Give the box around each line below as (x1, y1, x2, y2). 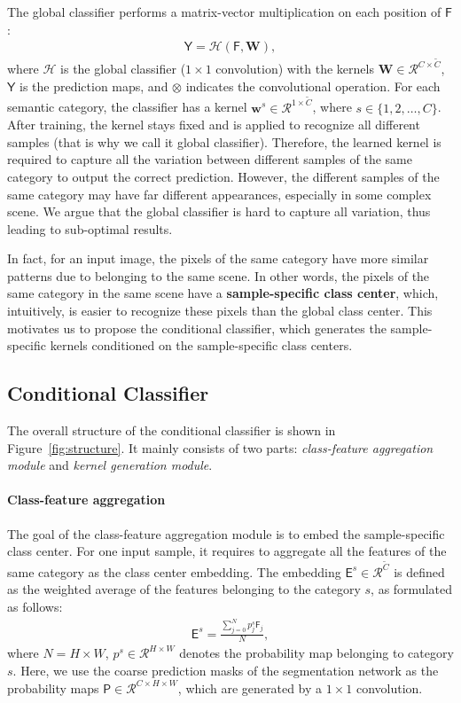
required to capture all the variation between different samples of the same (7, 150, 412, 168)
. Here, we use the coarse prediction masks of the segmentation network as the (12, 660, 439, 679)
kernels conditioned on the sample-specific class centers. (50, 336, 353, 355)
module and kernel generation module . (7, 456, 213, 474)
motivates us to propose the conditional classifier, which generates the (7, 318, 387, 337)
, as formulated (371, 580, 452, 598)
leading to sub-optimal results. (7, 219, 173, 238)
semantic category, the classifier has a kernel (7, 98, 247, 116)
